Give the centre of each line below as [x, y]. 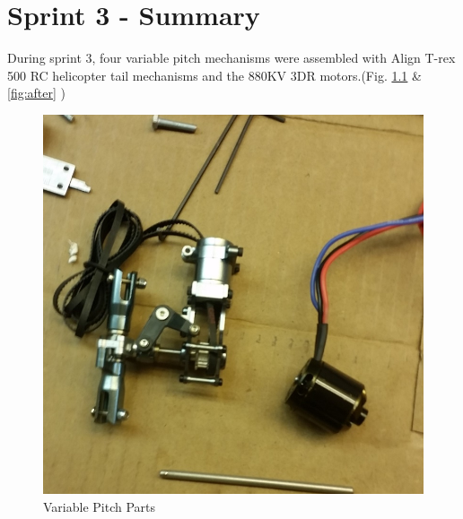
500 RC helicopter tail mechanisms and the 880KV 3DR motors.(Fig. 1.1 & [214, 75]
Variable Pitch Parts [100, 506]
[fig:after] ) [37, 93]
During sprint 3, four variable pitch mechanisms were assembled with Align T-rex [231, 58]
